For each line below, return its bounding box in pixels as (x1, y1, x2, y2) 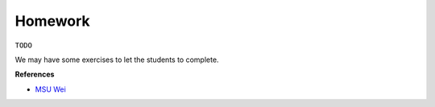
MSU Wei (35, 84, 66, 94)
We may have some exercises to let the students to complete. (14, 55, 219, 64)
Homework (14, 12, 90, 30)
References (14, 69, 55, 80)
